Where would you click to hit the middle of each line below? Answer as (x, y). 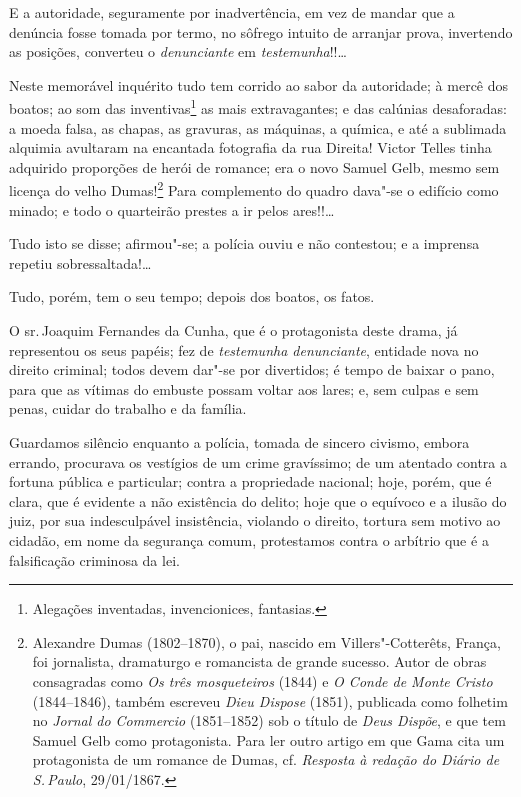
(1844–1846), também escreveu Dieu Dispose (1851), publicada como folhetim (270, 700)
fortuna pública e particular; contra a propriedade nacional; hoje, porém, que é (250, 481)
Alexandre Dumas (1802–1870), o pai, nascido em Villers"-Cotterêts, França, (266, 641)
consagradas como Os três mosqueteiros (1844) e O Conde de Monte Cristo (262, 680)
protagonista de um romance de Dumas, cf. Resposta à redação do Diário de (266, 759)
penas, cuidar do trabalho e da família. (128, 408)
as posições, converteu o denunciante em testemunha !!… (178, 51)
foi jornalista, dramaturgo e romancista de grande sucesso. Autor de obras (259, 661)
